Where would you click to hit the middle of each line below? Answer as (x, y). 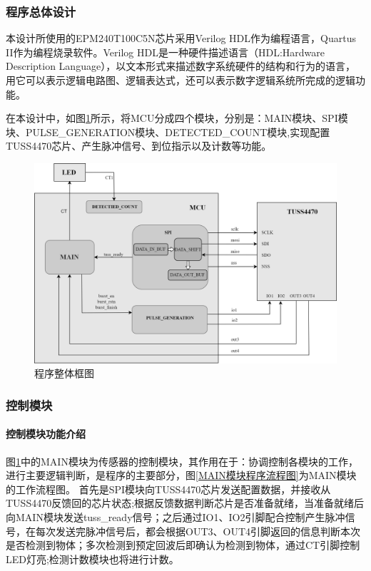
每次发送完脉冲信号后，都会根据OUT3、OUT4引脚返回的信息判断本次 (198, 531)
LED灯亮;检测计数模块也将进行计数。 (92, 559)
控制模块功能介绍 (46, 434)
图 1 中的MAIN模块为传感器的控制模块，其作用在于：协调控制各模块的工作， (182, 461)
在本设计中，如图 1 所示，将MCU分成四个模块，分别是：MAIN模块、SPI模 (177, 118)
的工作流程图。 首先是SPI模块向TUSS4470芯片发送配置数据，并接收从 (168, 489)
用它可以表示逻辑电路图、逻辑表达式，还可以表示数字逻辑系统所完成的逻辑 (181, 80)
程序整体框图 (64, 373)
